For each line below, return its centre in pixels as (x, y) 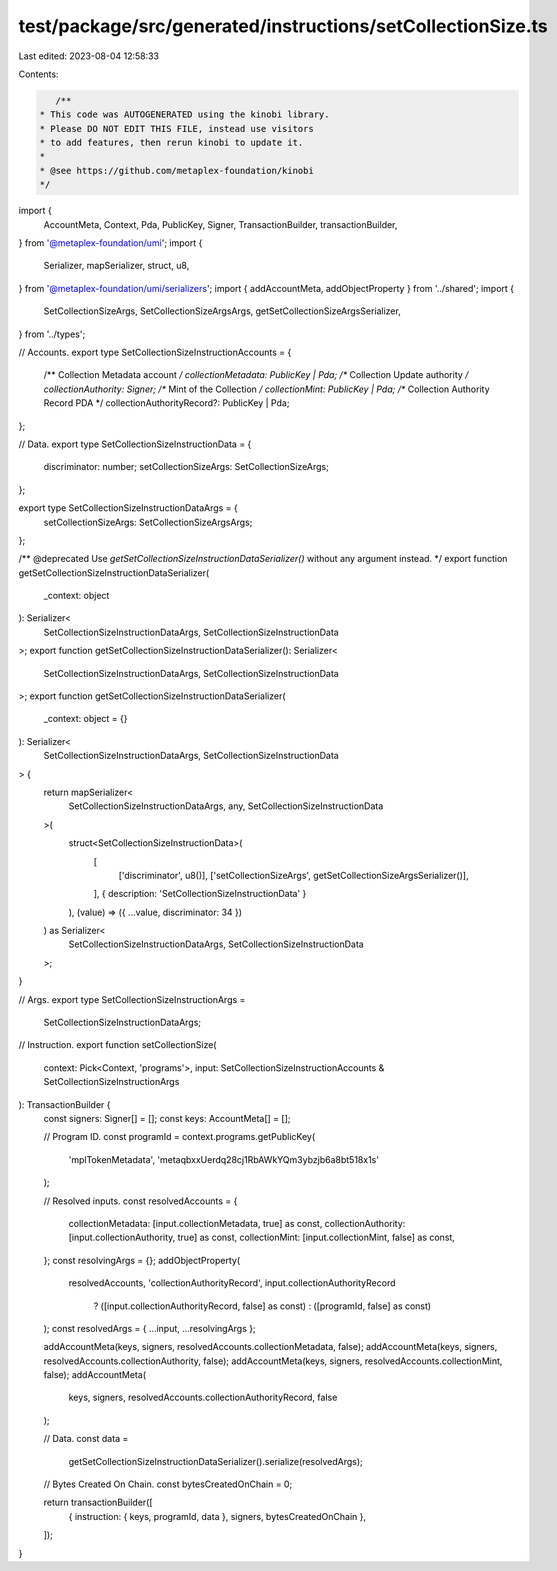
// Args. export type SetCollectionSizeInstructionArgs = (132, 999)
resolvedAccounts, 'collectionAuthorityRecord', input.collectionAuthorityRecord (232, 1283)
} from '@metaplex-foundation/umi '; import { (110, 243)
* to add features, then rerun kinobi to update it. (171, 143)
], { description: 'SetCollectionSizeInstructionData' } (200, 894)
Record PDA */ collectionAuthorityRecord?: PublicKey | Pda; (166, 403)
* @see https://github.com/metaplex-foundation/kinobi (176, 170)
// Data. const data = (86, 1439)
